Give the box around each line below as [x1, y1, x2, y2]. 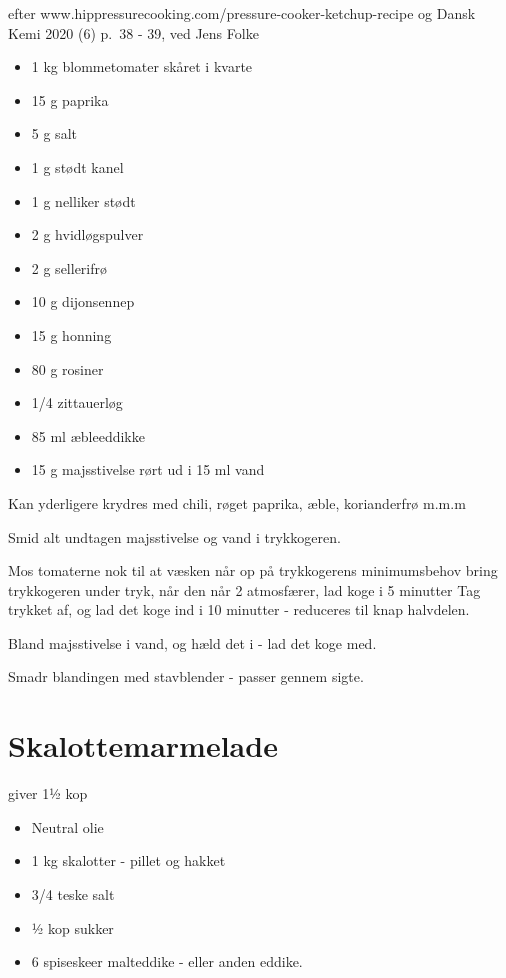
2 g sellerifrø [31, 257, 108, 278]
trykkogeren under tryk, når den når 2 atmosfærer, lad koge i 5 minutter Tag [8, 579, 481, 600]
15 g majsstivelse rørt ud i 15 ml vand [31, 459, 265, 480]
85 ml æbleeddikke [31, 425, 145, 446]
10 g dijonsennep [31, 291, 135, 312]
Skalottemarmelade [8, 725, 278, 766]
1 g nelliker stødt [31, 190, 136, 211]
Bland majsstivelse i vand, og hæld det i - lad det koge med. [8, 632, 377, 653]
